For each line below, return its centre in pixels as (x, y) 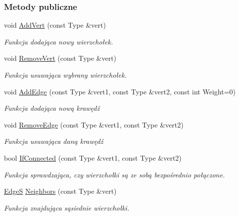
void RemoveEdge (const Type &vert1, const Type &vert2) (94, 124)
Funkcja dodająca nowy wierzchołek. (59, 41)
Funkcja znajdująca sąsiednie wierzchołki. (67, 207)
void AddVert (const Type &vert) (55, 25)
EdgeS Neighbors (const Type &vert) (60, 191)
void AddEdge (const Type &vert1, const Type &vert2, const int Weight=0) (120, 91)
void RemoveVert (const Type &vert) (60, 58)
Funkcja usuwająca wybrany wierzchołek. (65, 75)
